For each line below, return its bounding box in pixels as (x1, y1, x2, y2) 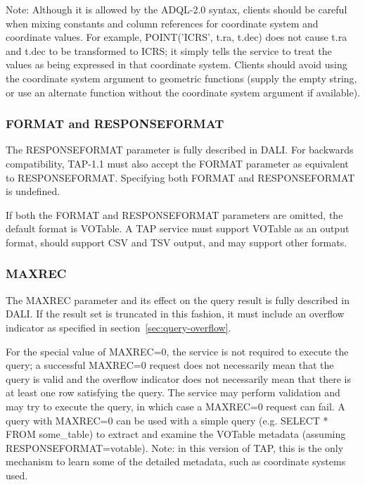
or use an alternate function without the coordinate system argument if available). (6, 84, 361, 99)
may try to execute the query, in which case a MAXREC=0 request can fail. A (6, 398, 345, 413)
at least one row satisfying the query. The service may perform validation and (6, 385, 340, 400)
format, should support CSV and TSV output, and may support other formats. (6, 234, 347, 249)
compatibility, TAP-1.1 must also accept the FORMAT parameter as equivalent (6, 156, 349, 170)
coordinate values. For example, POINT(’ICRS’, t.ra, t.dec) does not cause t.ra (6, 30, 347, 44)
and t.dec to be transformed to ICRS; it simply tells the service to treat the (6, 43, 332, 58)
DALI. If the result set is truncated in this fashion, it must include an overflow (6, 306, 345, 321)
